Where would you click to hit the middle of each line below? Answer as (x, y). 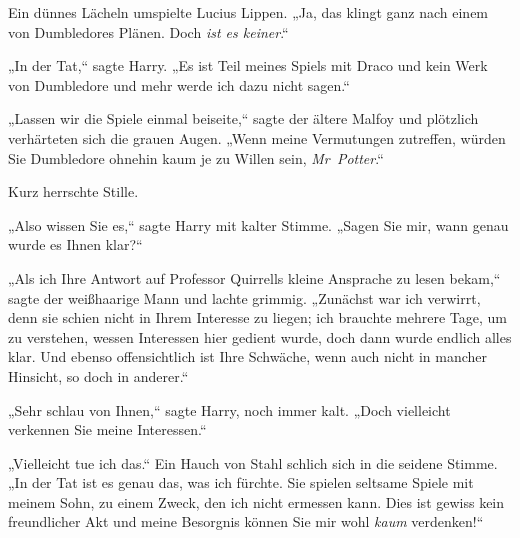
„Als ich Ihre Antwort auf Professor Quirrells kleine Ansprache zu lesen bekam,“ (254, 277)
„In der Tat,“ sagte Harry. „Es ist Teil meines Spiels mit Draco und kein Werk (248, 65)
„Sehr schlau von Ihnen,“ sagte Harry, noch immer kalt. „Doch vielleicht (229, 409)
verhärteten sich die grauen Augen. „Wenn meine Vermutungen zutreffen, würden (257, 137)
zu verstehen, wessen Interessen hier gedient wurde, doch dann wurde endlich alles (260, 336)
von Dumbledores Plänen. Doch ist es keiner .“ (148, 31)
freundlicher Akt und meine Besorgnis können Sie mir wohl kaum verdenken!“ (246, 521)
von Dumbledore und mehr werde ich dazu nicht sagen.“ (179, 84)
